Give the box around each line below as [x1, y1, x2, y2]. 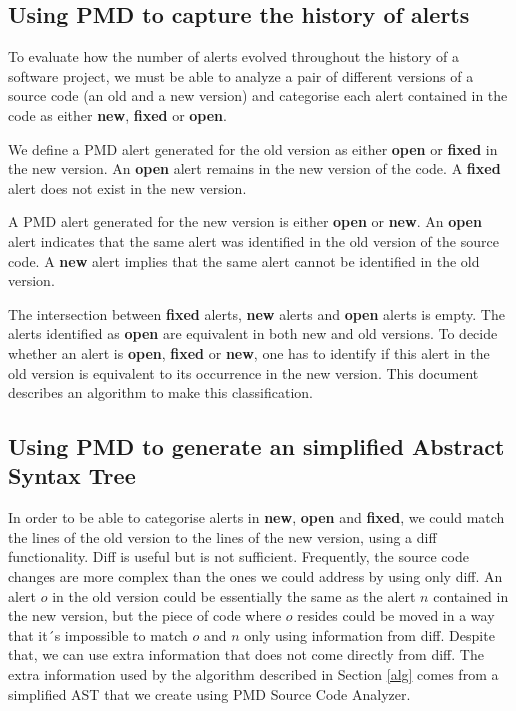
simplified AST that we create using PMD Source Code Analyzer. [8, 683, 411, 704]
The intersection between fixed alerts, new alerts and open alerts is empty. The [8, 303, 505, 324]
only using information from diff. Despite [244, 624, 495, 645]
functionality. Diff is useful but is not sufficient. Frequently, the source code [8, 546, 469, 567]
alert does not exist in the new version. [8, 177, 247, 198]
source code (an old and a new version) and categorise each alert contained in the [8, 85, 508, 106]
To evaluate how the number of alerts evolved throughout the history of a [8, 46, 460, 67]
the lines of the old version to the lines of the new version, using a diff [8, 526, 437, 547]
